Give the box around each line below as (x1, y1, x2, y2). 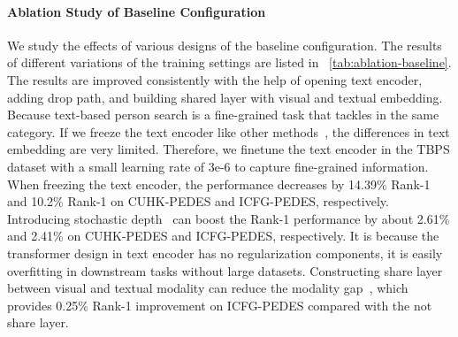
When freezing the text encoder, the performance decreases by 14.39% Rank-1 (7, 174, 431, 193)
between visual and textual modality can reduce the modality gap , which (7, 279, 408, 297)
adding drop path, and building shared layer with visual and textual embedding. (7, 88, 443, 106)
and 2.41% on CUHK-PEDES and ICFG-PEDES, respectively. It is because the (7, 226, 439, 245)
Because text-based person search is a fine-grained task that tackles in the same (7, 105, 439, 124)
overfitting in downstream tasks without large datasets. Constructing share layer (7, 261, 443, 280)
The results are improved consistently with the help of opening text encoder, (7, 70, 423, 88)
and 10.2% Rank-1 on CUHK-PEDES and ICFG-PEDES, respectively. (7, 192, 389, 211)
